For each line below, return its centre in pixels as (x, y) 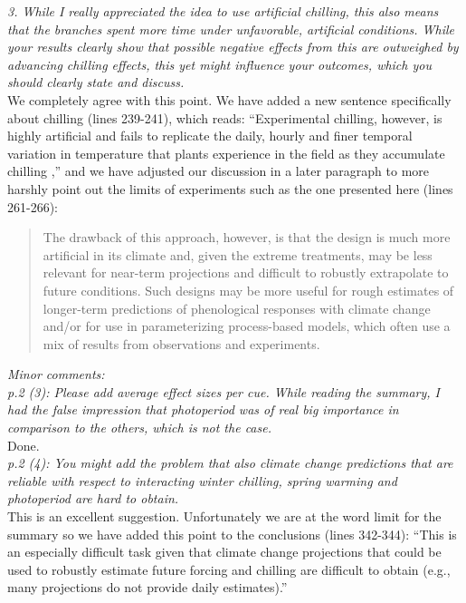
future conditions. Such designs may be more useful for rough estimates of (248, 290)
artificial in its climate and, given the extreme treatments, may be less (238, 254)
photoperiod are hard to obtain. (93, 498)
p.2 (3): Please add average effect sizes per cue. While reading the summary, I (224, 391)
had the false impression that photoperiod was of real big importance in (203, 409)
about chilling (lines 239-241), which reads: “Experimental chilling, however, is (225, 117)
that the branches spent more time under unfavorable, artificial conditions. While (231, 29)
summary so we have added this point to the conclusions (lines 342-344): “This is (232, 534)
